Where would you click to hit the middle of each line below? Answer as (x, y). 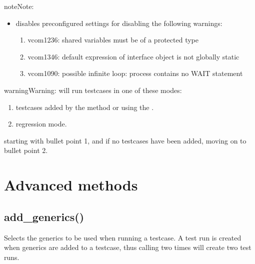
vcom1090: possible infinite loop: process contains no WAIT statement (135, 73)
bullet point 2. (26, 150)
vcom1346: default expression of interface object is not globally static (133, 56)
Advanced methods (71, 185)
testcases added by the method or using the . (85, 107)
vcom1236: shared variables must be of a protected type (113, 40)
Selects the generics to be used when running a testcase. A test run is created (123, 237)
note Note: (19, 6)
